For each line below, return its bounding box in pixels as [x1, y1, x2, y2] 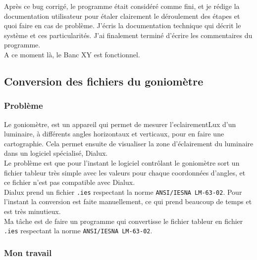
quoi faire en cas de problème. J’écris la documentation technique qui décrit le [4, 20, 241, 31]
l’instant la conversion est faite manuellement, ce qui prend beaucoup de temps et [4, 196, 252, 207]
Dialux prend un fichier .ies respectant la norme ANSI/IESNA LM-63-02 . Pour [4, 186, 242, 197]
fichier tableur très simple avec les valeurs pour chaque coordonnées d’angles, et [4, 167, 246, 177]
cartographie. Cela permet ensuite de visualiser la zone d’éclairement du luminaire [4, 138, 254, 148]
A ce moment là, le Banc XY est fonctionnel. [4, 49, 140, 59]
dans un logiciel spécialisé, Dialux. [4, 148, 108, 158]
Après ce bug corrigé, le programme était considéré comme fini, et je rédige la [4, 1, 240, 11]
